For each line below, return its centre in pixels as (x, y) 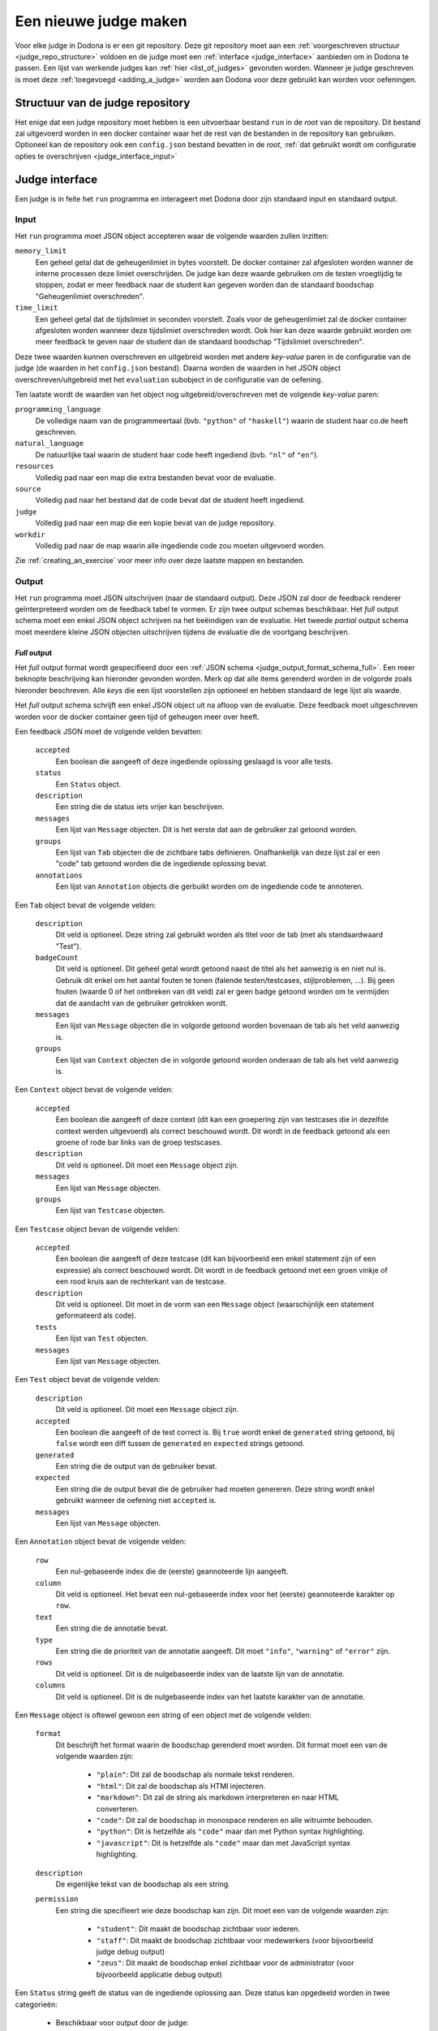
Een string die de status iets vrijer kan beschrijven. (140, 807)
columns (51, 1685)
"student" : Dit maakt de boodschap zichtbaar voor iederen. (198, 1929)
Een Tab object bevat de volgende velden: (86, 905)
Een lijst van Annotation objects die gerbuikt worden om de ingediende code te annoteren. (210, 886)
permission (57, 1899)
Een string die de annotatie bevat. (112, 1628)
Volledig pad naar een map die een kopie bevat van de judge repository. (155, 523)
